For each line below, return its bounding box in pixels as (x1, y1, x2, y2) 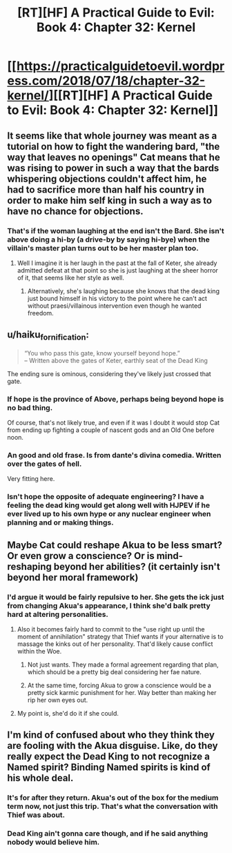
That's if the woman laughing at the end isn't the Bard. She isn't (7, 226, 224, 235)
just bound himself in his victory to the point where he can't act (27, 294, 207, 302)
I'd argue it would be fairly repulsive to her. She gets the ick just (7, 592, 224, 602)
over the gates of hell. (7, 459, 82, 469)
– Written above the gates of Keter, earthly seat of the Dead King (23, 356, 209, 364)
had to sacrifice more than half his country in (7, 184, 205, 195)
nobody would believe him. (7, 837, 100, 847)
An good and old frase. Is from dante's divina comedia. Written (7, 451, 222, 460)
